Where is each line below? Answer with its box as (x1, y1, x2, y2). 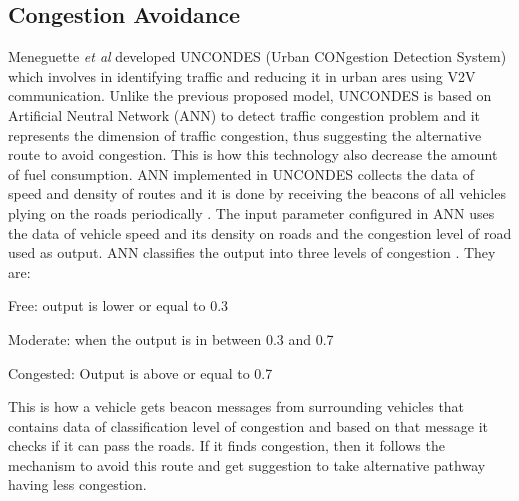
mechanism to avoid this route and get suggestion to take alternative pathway (8, 454, 486, 475)
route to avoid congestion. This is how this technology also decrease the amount (8, 144, 498, 165)
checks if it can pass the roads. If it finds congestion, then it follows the (8, 435, 445, 456)
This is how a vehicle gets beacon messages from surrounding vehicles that (8, 396, 465, 417)
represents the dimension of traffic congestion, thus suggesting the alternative (8, 124, 482, 145)
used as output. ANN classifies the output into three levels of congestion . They (8, 242, 496, 263)
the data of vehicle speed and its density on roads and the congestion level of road (8, 222, 512, 243)
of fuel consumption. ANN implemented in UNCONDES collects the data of (8, 163, 475, 184)
